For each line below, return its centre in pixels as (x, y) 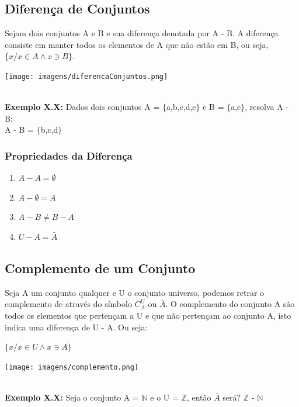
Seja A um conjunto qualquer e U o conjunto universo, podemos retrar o (135, 292)
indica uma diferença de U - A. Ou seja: (76, 327)
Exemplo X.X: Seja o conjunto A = (72, 397)
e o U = (164, 397)
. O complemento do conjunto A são (230, 304)
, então (199, 397)
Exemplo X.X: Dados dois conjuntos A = (82, 107)
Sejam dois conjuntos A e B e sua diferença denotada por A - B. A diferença (142, 33)
